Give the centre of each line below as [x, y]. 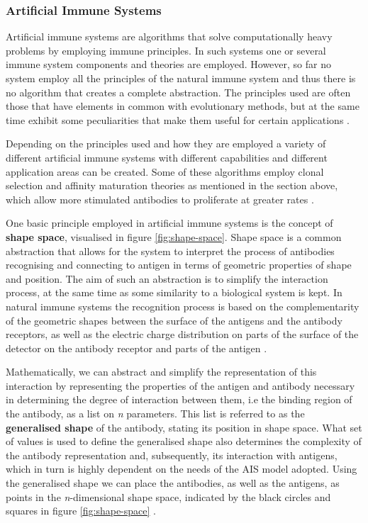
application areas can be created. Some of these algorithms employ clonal [165, 171]
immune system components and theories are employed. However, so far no [168, 64]
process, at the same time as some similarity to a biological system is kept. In [174, 292]
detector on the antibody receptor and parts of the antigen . [136, 348]
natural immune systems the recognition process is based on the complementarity [183, 306]
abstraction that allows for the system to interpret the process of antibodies [170, 251]
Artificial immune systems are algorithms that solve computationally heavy [169, 36]
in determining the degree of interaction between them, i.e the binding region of [179, 399]
